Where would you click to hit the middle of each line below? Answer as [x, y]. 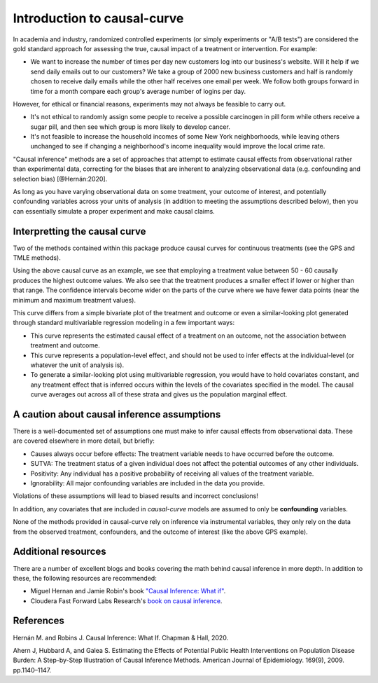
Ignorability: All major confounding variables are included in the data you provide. [148, 483]
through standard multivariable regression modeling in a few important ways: [124, 323]
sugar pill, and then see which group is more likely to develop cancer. [130, 127]
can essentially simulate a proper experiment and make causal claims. [114, 211]
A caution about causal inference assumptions [117, 414]
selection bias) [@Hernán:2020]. [60, 179]
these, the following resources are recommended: [85, 578]
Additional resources [59, 552]
